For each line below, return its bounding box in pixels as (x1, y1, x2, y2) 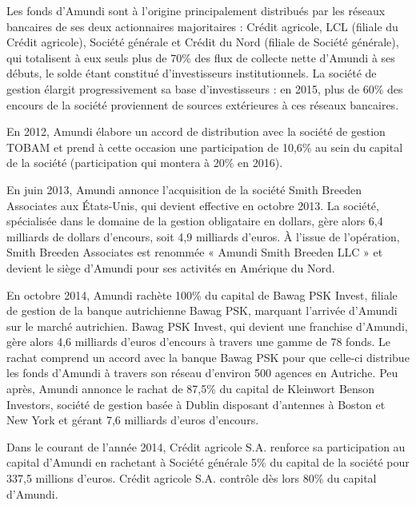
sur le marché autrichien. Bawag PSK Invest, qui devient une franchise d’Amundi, (6, 317, 408, 334)
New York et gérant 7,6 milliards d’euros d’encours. (6, 412, 259, 428)
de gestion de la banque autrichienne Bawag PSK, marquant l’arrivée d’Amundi (6, 302, 398, 319)
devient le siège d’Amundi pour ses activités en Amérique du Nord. (6, 259, 335, 276)
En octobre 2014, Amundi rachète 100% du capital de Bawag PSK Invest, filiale (6, 286, 398, 303)
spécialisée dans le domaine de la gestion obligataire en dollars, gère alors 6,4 (6, 213, 383, 229)
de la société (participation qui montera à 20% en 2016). (6, 154, 283, 171)
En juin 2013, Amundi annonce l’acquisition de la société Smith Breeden (6, 181, 362, 197)
